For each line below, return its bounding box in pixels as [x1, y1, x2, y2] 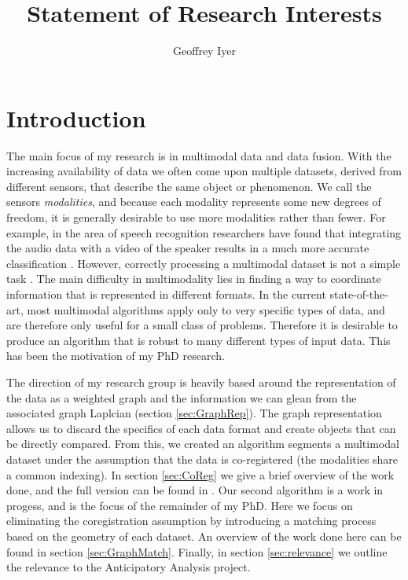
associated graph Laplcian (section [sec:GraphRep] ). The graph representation [6, 405, 382, 421]
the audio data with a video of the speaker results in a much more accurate [6, 240, 369, 256]
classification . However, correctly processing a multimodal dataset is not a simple [6, 255, 401, 271]
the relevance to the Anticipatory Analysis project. [6, 559, 251, 575]
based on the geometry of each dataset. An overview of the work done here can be [6, 527, 402, 544]
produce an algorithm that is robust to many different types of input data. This [6, 332, 391, 348]
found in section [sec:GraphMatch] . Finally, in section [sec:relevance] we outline [6, 543, 388, 560]
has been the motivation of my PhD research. [6, 347, 225, 364]
